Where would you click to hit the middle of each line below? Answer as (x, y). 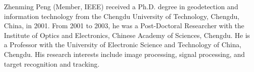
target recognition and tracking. (52, 63)
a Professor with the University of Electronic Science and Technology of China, (123, 45)
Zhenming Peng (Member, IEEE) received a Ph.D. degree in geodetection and (121, 6)
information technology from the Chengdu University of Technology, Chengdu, (122, 16)
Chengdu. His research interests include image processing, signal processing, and (125, 54)
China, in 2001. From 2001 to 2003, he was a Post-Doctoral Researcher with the (124, 26)
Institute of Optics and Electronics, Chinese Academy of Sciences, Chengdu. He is (127, 35)
